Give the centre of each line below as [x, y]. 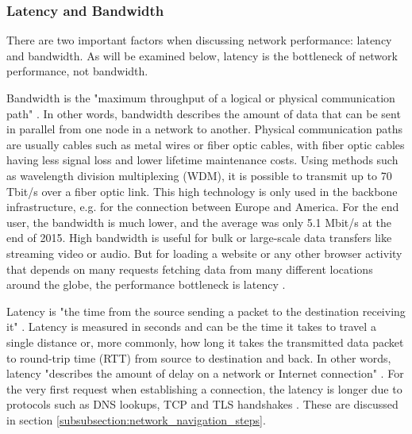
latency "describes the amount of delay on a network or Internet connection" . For [205, 373]
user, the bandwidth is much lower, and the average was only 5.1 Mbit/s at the [199, 222]
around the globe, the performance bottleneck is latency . [146, 284]
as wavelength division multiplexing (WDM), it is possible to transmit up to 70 [199, 175]
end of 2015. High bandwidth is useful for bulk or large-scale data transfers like [199, 238]
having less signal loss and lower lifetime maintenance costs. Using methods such [202, 160]
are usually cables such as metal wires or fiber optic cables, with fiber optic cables [206, 144]
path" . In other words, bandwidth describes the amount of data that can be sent [204, 113]
